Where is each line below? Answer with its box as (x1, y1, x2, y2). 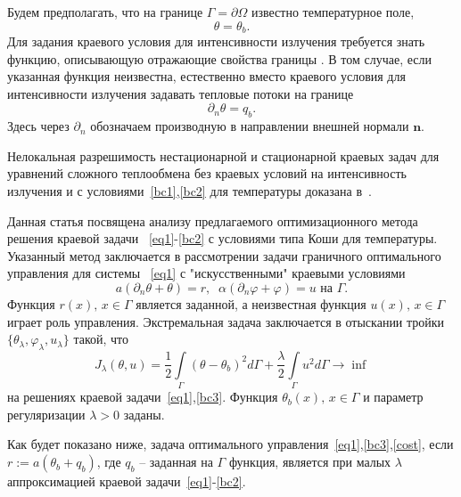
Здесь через (7, 117, 70, 135)
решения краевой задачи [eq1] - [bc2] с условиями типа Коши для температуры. (7, 229, 438, 248)
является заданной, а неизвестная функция (136, 294, 366, 313)
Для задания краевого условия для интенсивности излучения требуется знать (7, 32, 425, 51)
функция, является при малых (228, 452, 391, 471)
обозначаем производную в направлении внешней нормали (90, 117, 409, 135)
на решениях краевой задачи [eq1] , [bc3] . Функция (7, 387, 278, 406)
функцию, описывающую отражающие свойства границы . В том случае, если (7, 49, 432, 68)
